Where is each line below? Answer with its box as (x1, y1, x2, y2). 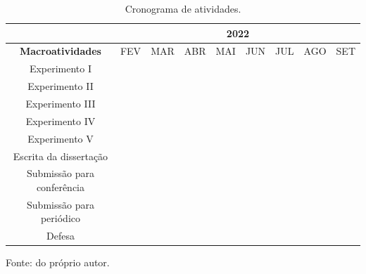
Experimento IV (25, 113, 96, 128)
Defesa (46, 228, 75, 243)
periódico (40, 211, 80, 226)
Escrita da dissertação (13, 148, 108, 163)
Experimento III (25, 96, 96, 110)
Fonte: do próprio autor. (6, 255, 110, 270)
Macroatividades (20, 44, 101, 58)
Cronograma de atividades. (125, 1, 241, 15)
